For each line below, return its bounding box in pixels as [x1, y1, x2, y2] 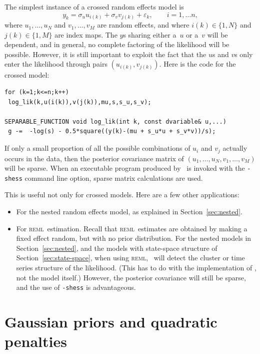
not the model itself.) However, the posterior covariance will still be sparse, [16, 272, 246, 282]
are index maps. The [54, 29, 117, 40]
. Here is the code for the [159, 59, 236, 69]
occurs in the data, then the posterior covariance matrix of [4, 153, 184, 163]
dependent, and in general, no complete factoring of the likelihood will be [4, 39, 229, 50]
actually [222, 143, 247, 153]
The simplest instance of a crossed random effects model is [4, 2, 184, 12]
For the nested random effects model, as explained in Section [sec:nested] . [16, 206, 242, 216]
